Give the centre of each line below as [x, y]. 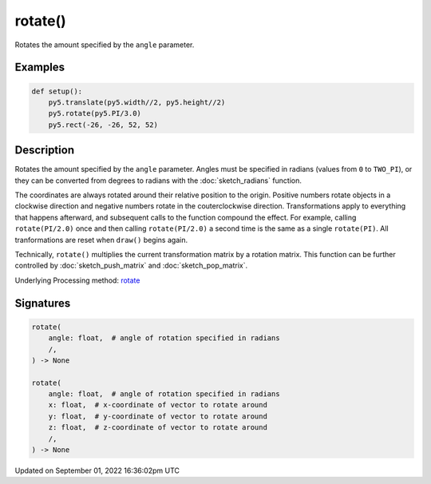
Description [45, 151]
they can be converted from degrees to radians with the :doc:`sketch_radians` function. [158, 181]
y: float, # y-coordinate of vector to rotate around [158, 416]
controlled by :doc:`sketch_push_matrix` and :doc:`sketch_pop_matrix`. [131, 266]
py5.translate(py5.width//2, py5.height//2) [137, 102]
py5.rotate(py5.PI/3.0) [95, 113]
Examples [40, 67]
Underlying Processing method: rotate [77, 280]
